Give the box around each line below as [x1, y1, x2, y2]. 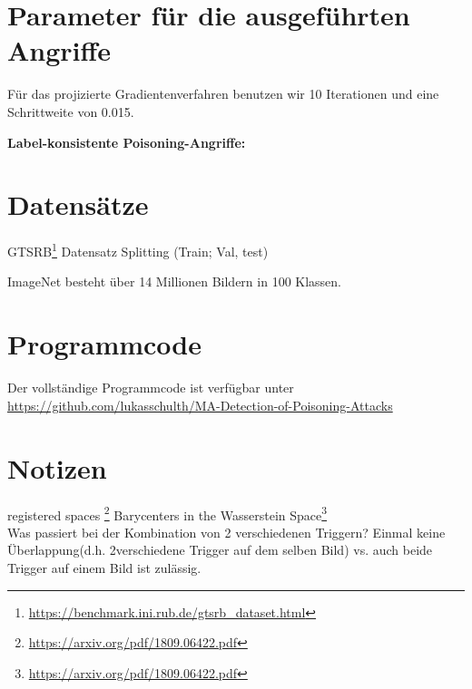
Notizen [7, 449, 107, 486]
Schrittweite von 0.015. [7, 102, 134, 121]
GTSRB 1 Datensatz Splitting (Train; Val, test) [7, 239, 269, 260]
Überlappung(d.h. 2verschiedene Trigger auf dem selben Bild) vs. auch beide [7, 540, 433, 559]
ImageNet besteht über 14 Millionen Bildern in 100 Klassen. [7, 272, 342, 291]
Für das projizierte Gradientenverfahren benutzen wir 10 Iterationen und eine [7, 84, 439, 103]
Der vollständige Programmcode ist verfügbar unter [7, 378, 294, 397]
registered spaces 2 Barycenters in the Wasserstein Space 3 [7, 502, 328, 524]
